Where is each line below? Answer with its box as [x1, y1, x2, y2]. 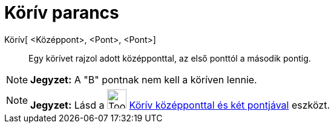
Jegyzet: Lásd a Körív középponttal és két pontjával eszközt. [30, 98, 330, 111]
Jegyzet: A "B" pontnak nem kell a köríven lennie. [30, 73, 257, 86]
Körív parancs [4, 2, 119, 23]
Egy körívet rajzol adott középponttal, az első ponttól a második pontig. [28, 53, 311, 63]
